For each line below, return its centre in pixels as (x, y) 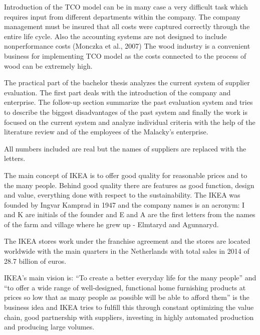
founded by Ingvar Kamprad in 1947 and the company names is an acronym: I (124, 204)
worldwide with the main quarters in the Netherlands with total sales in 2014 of (127, 251)
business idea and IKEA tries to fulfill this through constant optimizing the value (129, 307)
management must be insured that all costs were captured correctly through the (127, 26)
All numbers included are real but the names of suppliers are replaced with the (125, 148)
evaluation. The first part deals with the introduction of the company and (117, 92)
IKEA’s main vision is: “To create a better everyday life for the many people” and (130, 278)
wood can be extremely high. (48, 65)
